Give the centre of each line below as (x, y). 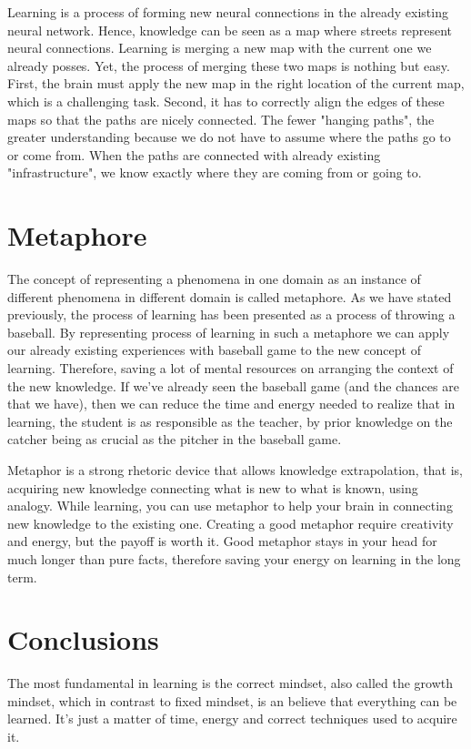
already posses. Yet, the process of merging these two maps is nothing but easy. (229, 65)
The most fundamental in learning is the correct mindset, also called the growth (230, 683)
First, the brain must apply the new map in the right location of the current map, (236, 83)
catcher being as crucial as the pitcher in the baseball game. (175, 439)
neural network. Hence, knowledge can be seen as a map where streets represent (230, 30)
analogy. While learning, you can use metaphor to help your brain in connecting (230, 506)
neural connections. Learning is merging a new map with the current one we (220, 48)
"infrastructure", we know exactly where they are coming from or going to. (215, 172)
